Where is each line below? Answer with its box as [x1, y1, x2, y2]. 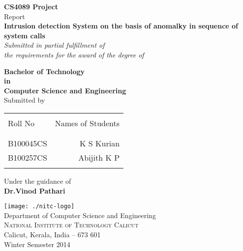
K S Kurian [80, 137, 120, 149]
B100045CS [8, 137, 47, 149]
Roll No [8, 117, 35, 129]
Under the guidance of [4, 175, 71, 186]
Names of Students [55, 117, 120, 129]
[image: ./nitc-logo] [4, 203, 75, 210]
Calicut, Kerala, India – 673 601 [4, 229, 101, 239]
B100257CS [8, 151, 47, 163]
